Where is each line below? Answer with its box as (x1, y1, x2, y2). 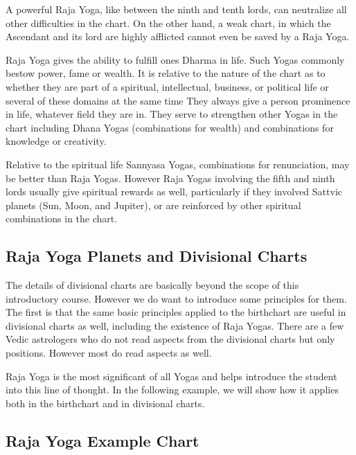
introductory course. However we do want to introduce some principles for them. (6, 291, 347, 305)
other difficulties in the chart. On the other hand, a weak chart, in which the (6, 15, 331, 30)
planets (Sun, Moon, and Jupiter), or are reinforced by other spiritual (6, 197, 301, 212)
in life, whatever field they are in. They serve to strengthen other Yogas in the (6, 107, 338, 121)
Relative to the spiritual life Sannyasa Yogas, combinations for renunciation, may (6, 157, 350, 171)
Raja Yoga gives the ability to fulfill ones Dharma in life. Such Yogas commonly (6, 52, 345, 66)
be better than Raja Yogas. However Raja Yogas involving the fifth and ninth (6, 170, 335, 185)
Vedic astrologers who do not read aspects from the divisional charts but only (6, 332, 335, 346)
